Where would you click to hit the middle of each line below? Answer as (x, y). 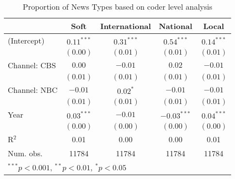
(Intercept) (26, 40)
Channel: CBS (32, 65)
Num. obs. (25, 153)
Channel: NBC (33, 90)
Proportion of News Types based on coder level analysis (118, 7)
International (125, 26)
